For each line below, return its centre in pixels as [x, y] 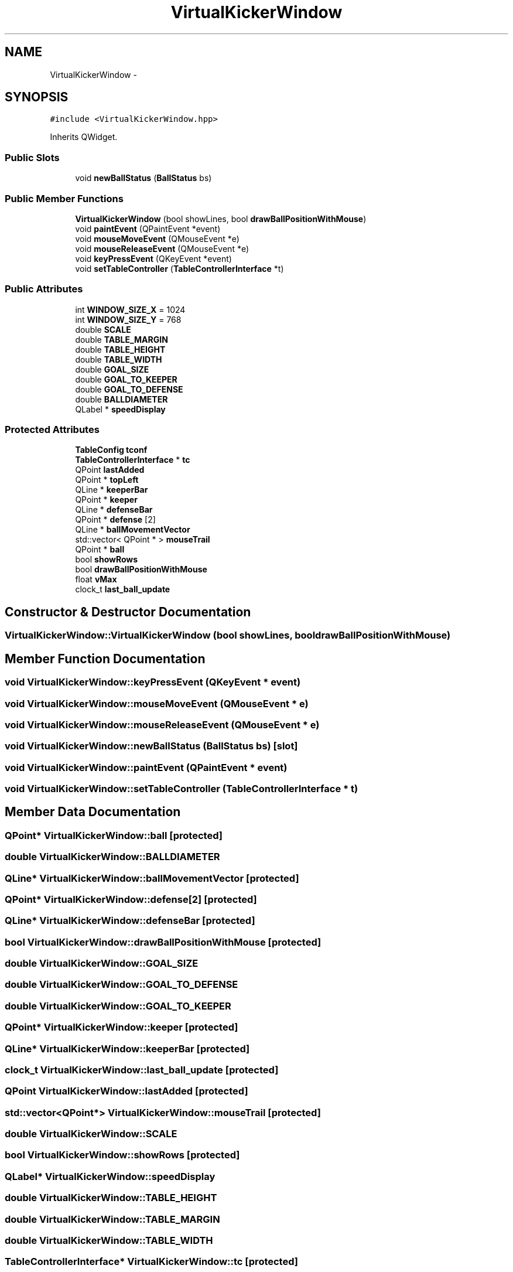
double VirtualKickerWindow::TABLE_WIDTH [109, 1240]
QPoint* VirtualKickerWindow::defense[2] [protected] [131, 899]
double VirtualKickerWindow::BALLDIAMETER [112, 857]
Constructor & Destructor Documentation [128, 612]
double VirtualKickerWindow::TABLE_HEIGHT [111, 1198]
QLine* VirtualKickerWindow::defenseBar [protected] [130, 921]
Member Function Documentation [105, 659]
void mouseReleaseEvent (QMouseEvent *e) [162, 248]
